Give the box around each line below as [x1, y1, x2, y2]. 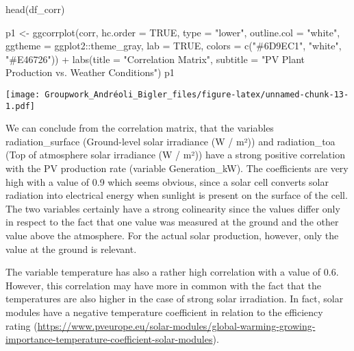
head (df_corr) [5, 2, 65, 16]
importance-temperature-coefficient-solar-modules [5, 332, 213, 346]
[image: [5, 89, 40, 99]
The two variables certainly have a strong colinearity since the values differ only [5, 201, 340, 215]
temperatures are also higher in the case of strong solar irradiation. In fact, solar [5, 291, 344, 306]
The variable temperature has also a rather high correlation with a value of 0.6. [5, 265, 339, 279]
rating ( [5, 318, 38, 332]
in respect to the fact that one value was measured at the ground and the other [5, 215, 339, 229]
